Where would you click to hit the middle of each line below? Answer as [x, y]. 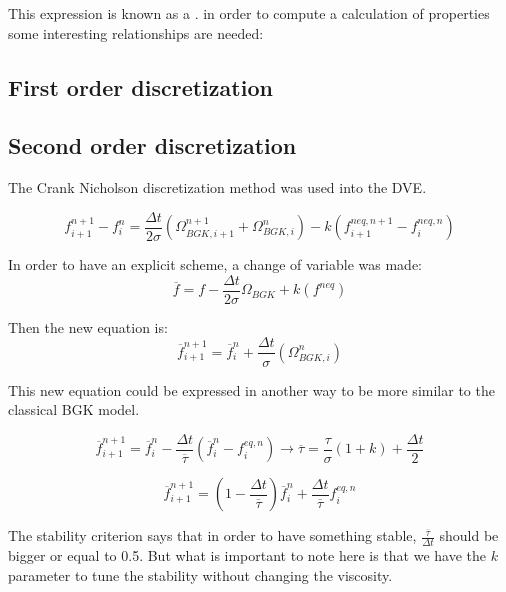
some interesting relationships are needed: [136, 32]
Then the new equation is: [88, 326]
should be [469, 535]
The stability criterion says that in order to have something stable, [212, 535]
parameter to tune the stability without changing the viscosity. [200, 574]
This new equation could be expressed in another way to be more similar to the [251, 389]
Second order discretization [152, 145]
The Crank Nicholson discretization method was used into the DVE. [217, 187]
